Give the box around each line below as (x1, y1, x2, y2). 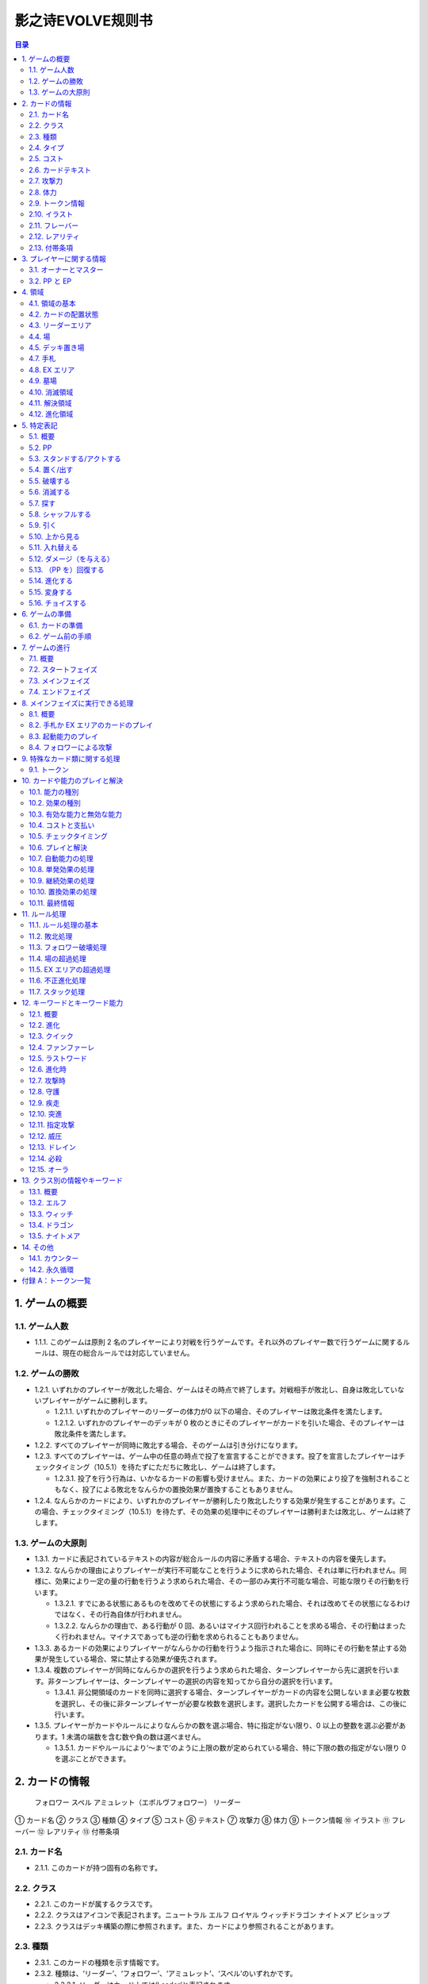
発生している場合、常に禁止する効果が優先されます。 (48, 1654, 222, 1663)
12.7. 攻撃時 (29, 1075, 67, 1085)
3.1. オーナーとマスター (29, 265, 104, 275)
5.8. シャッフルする (29, 509, 91, 519)
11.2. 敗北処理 (29, 931, 73, 940)
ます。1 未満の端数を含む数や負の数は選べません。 (40, 1732, 205, 1741)
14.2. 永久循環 (29, 1264, 75, 1274)
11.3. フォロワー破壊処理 (29, 943, 107, 952)
